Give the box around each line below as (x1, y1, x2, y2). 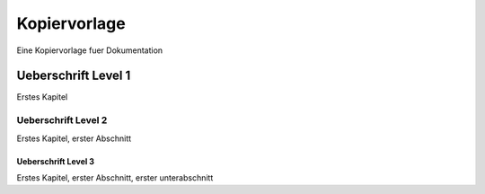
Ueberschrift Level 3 (16, 155, 94, 166)
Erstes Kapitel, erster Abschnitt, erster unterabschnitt (16, 172, 214, 183)
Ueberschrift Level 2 (16, 114, 108, 127)
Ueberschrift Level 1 (16, 68, 131, 84)
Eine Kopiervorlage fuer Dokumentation (16, 45, 163, 56)
